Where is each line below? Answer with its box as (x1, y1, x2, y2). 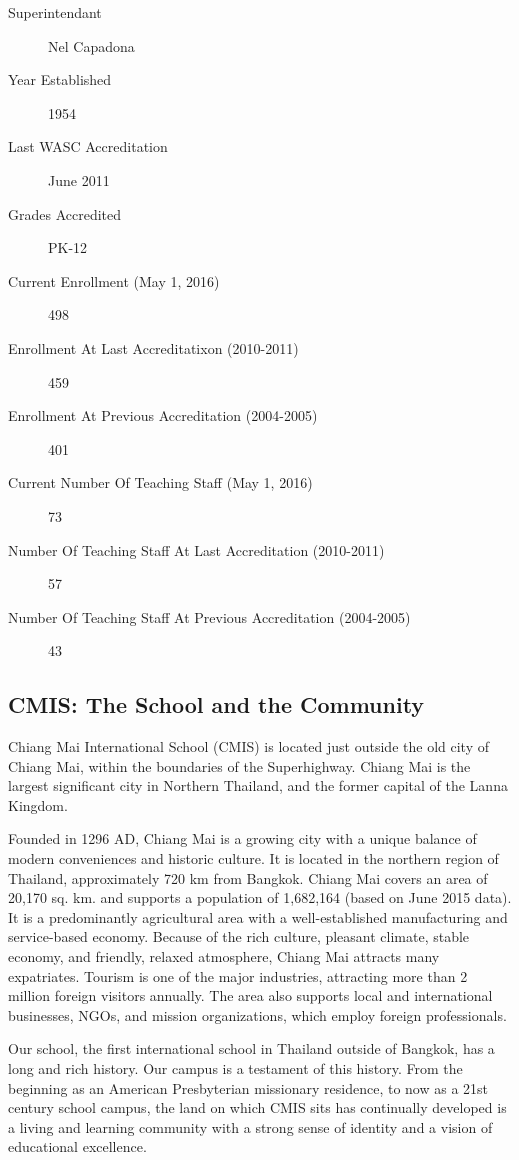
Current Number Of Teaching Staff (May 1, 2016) (8, 472, 313, 493)
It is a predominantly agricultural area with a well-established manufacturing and (8, 906, 508, 927)
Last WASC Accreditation (8, 136, 168, 157)
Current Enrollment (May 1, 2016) (8, 270, 220, 291)
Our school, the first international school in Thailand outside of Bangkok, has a (8, 1038, 495, 1059)
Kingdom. (8, 794, 68, 815)
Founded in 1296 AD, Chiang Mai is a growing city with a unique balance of (8, 828, 477, 849)
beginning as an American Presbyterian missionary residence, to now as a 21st (8, 1077, 489, 1098)
